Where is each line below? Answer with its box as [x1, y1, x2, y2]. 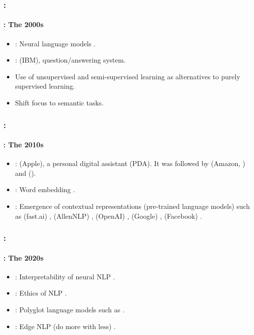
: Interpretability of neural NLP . [15, 271, 115, 281]
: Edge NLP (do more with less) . [15, 321, 116, 331]
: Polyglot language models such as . [15, 304, 125, 315]
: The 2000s [3, 19, 44, 30]
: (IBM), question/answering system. [15, 55, 126, 65]
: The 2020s [3, 252, 44, 263]
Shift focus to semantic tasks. [15, 98, 104, 108]
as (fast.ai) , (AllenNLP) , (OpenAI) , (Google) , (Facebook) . [15, 210, 202, 221]
